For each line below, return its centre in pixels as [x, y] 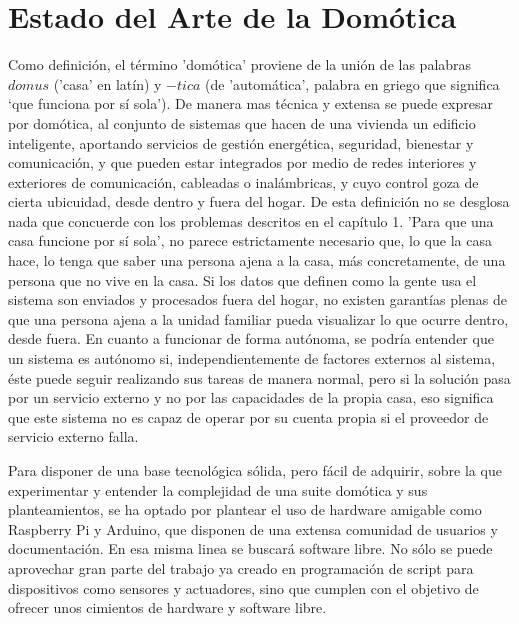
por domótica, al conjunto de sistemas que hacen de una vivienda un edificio [242, 122]
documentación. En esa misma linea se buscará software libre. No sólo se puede [250, 548]
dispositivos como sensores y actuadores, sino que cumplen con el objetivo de [243, 587]
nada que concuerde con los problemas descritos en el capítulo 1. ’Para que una [251, 220]
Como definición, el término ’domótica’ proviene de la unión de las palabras [240, 64]
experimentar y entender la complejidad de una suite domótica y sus [218, 489]
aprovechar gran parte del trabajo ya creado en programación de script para [241, 567]
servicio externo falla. [73, 436]
